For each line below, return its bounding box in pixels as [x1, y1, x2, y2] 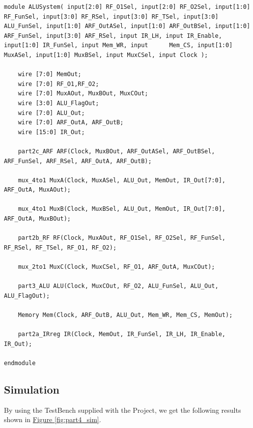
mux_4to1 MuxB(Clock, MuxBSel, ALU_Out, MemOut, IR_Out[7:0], [18, 205, 226, 213]
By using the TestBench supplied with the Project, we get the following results [4, 404, 241, 415]
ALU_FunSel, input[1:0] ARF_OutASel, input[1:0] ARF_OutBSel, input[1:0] [4, 23, 251, 30]
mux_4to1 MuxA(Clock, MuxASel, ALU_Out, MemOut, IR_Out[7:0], [18, 176, 226, 184]
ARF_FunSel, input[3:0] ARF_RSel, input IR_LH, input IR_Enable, [4, 32, 222, 39]
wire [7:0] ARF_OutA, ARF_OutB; [18, 119, 124, 126]
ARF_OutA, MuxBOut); [4, 215, 71, 223]
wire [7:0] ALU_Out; [18, 109, 85, 116]
